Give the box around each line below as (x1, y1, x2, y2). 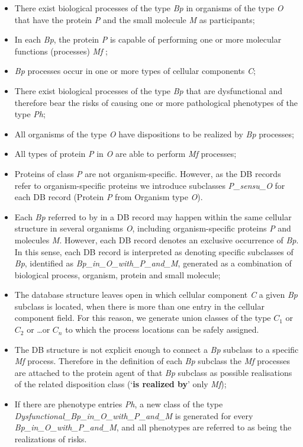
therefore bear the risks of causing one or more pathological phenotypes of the (14, 96, 298, 108)
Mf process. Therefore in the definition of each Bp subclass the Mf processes (14, 355, 291, 367)
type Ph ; (14, 108, 46, 120)
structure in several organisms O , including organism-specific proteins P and (14, 222, 291, 234)
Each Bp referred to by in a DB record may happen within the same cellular (14, 210, 292, 223)
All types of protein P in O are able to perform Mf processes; (14, 147, 237, 160)
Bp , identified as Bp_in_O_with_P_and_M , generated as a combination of (14, 257, 292, 269)
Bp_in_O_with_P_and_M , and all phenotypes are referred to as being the (14, 421, 292, 433)
